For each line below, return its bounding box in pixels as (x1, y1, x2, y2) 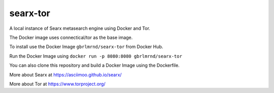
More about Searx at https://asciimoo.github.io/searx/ (9, 71, 122, 78)
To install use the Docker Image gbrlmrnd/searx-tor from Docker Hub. (9, 43, 163, 50)
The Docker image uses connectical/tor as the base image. (9, 34, 133, 40)
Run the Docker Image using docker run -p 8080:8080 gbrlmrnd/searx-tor (9, 53, 183, 59)
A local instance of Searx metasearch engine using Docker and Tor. (9, 25, 151, 31)
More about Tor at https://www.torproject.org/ (9, 81, 106, 87)
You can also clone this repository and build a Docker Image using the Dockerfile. (9, 62, 180, 68)
